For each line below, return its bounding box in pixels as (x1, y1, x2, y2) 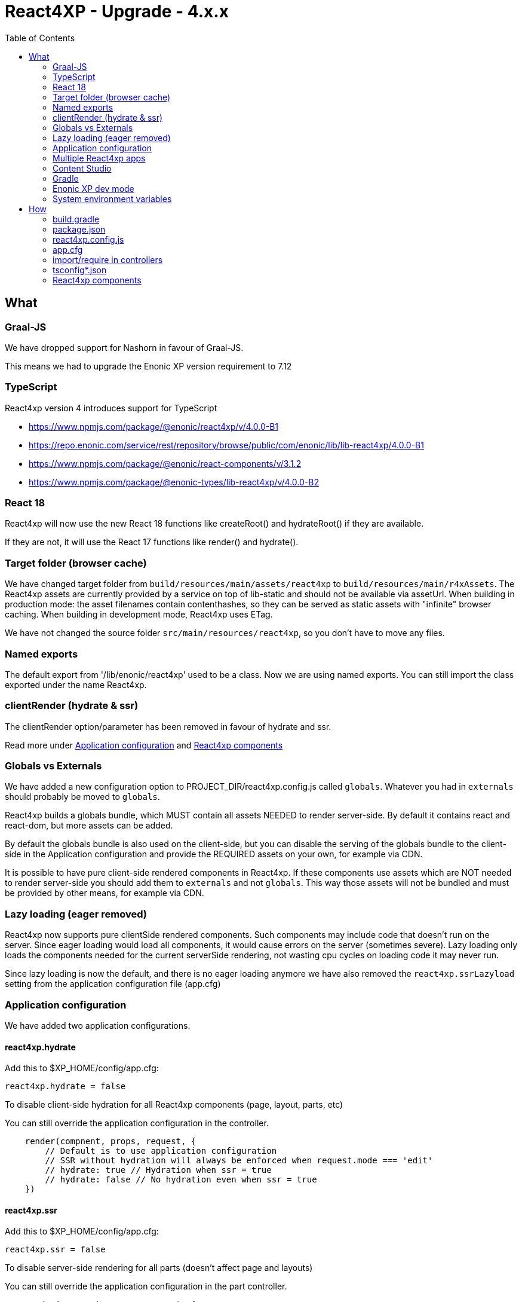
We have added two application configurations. (5, 1020, 191, 1031)
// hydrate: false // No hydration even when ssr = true (45, 1175, 317, 1185)
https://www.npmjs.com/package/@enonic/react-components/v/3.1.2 (29, 458, 302, 469)
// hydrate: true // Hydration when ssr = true (45, 1165, 272, 1175)
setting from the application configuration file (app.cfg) (5, 979, 221, 989)
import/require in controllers (53, 254, 163, 265)
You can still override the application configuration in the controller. (5, 1118, 269, 1129)
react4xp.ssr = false (5, 1245, 106, 1255)
